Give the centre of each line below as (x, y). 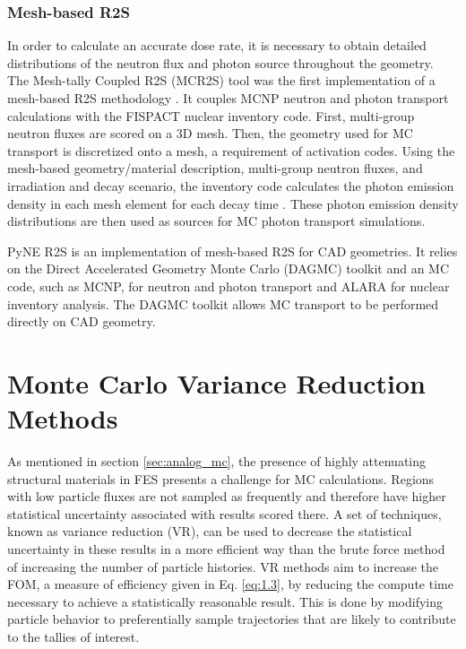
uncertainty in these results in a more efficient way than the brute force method (226, 549)
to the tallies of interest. (73, 636)
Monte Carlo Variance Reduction (216, 382)
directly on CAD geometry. (82, 321)
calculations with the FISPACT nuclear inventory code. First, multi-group (211, 115)
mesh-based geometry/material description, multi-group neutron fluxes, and (215, 168)
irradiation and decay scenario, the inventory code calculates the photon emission (231, 185)
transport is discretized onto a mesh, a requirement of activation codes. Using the (231, 150)
